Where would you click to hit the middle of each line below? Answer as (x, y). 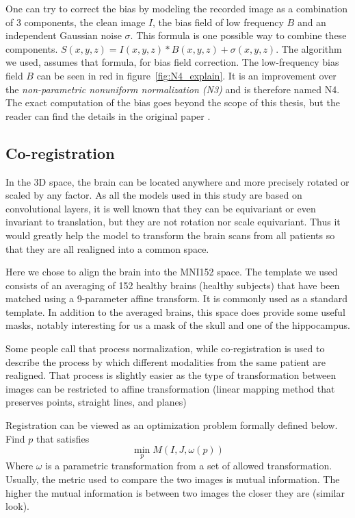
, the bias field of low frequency (218, 22)
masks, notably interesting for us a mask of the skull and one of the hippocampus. (178, 325)
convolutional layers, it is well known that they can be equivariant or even (161, 208)
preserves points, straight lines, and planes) (96, 402)
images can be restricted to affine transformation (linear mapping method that (170, 388)
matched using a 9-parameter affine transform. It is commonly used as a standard (176, 298)
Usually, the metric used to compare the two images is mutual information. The (173, 479)
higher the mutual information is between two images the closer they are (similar (175, 492)
